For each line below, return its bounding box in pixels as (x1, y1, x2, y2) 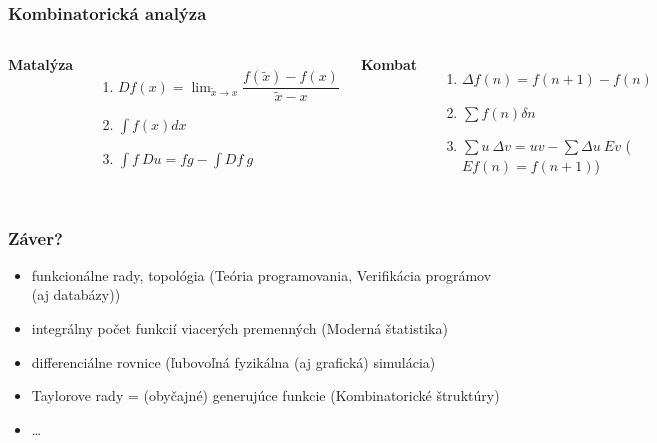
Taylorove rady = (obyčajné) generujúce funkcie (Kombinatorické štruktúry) (31, 385, 500, 406)
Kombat (360, 54, 418, 75)
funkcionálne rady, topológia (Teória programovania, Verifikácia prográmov (31, 264, 492, 285)
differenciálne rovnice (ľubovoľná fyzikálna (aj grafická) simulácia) (31, 351, 436, 372)
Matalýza (8, 54, 74, 75)
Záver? (8, 225, 63, 250)
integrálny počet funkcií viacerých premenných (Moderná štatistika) (31, 318, 448, 338)
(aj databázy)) (31, 284, 121, 305)
